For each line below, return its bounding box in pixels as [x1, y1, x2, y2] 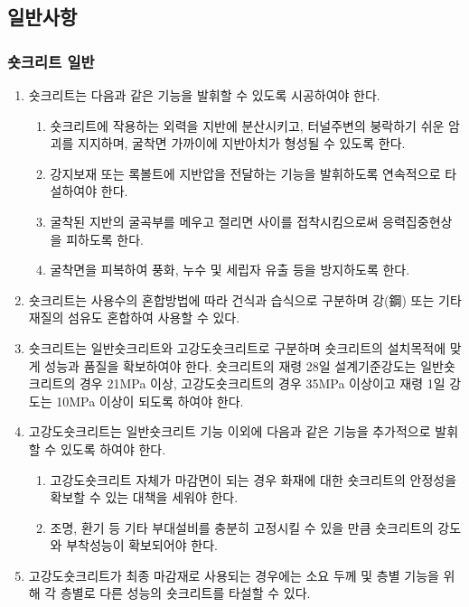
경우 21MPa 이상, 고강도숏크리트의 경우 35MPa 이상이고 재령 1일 [79, 374, 446, 393]
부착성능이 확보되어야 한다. [66, 536, 218, 555]
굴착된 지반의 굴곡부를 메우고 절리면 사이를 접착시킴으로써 [50, 211, 379, 230]
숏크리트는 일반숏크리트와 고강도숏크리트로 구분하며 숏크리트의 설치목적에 [28, 338, 446, 357]
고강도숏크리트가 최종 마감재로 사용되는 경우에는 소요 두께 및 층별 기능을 [28, 565, 439, 584]
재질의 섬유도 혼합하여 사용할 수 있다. [28, 308, 240, 327]
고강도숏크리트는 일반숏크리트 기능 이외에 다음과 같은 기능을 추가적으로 [28, 422, 431, 441]
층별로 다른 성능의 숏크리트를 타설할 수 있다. [60, 584, 311, 602]
